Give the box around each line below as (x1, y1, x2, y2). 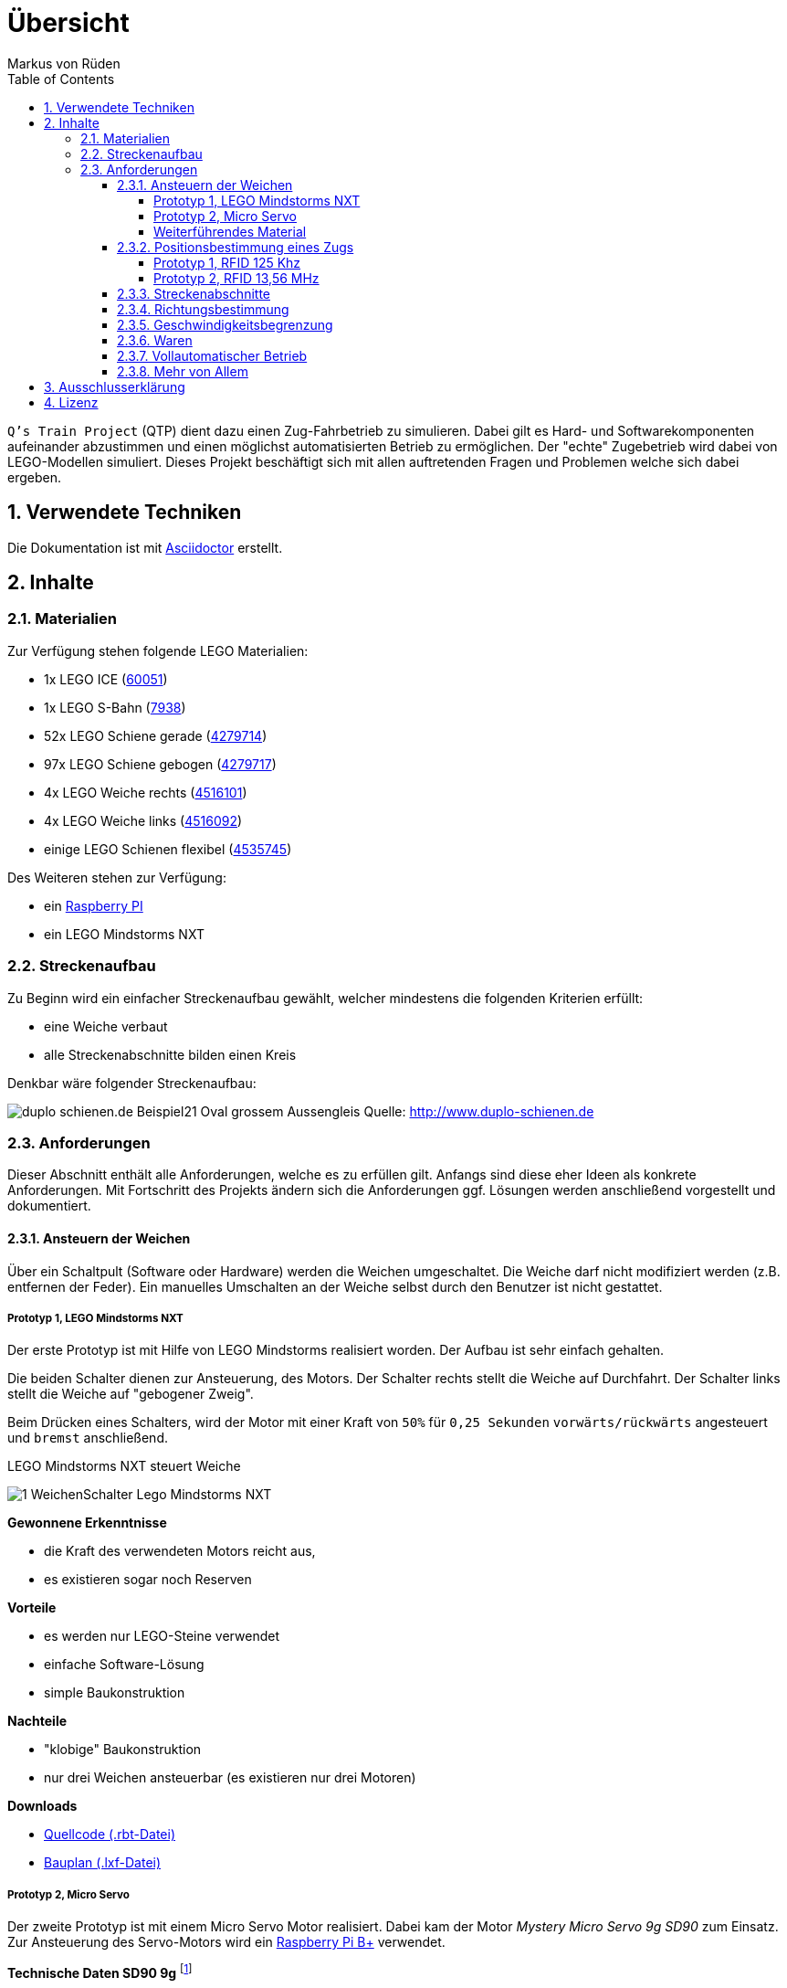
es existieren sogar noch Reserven (44, 1571, 252, 1588)
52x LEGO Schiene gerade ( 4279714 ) (44, 727, 268, 744)
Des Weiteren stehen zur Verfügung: (7, 869, 226, 885)
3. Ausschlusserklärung (44, 378, 185, 395)
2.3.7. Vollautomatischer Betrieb (117, 347, 308, 364)
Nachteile (7, 1713, 68, 1729)
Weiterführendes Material (153, 223, 307, 239)
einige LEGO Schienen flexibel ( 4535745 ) (44, 841, 292, 857)
